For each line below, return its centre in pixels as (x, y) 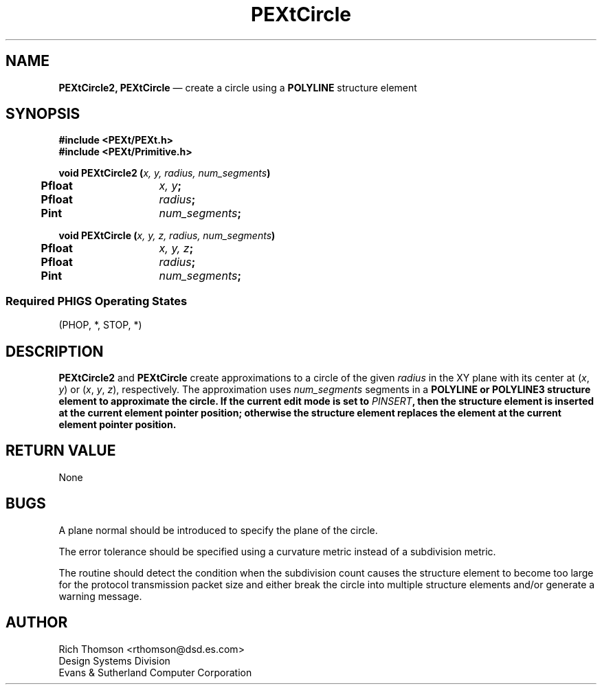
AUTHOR (37, 623)
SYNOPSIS (43, 114)
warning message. (100, 596)
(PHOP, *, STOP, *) (100, 325)
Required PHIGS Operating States (97, 301)
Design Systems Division (114, 660)
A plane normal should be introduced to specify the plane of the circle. (218, 530)
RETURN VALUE (61, 451)
